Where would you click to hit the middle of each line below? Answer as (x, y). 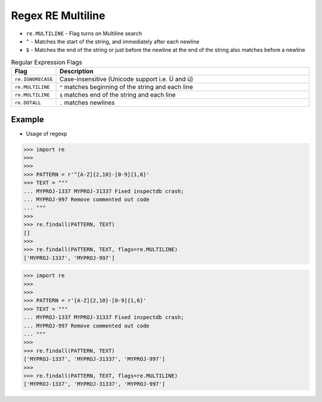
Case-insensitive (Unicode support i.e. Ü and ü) (126, 79)
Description (76, 72)
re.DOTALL (28, 102)
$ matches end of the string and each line (117, 95)
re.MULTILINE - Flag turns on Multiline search (84, 33)
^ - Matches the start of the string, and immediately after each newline (113, 41)
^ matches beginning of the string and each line (126, 87)
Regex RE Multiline (58, 16)
